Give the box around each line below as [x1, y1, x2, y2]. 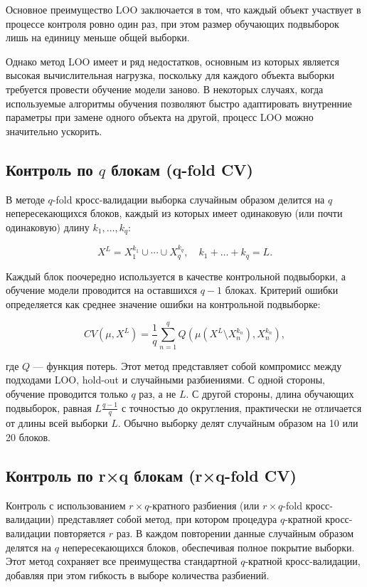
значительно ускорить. [6, 123, 102, 138]
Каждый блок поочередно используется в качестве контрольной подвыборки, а [6, 268, 346, 283]
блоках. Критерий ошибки [225, 282, 339, 297]
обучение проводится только [6, 386, 128, 401]
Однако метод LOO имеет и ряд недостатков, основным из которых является [6, 53, 339, 68]
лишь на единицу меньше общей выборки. [6, 30, 190, 45]
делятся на [6, 539, 52, 554]
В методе [6, 191, 45, 206]
